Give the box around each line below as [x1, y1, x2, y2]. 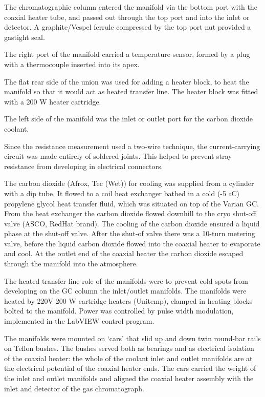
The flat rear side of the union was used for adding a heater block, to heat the [4, 76, 249, 87]
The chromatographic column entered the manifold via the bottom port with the [4, 2, 257, 12]
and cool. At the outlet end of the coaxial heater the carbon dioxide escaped [4, 248, 244, 259]
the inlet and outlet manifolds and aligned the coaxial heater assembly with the [4, 373, 254, 383]
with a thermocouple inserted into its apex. [4, 58, 140, 69]
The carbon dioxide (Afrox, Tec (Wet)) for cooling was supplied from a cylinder [4, 178, 254, 189]
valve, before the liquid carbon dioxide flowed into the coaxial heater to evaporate [4, 238, 260, 248]
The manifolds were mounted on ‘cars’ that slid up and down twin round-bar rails [4, 332, 261, 343]
